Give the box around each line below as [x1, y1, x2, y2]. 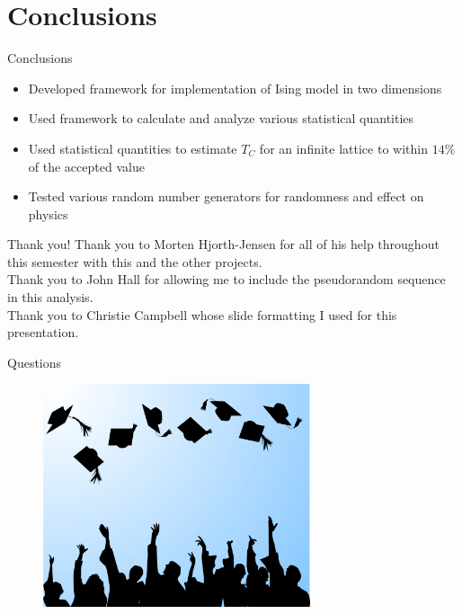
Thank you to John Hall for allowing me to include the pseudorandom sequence [7, 270, 446, 289]
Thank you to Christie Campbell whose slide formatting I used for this [7, 305, 397, 324]
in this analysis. [7, 288, 93, 307]
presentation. [7, 323, 79, 342]
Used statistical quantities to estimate [28, 138, 237, 157]
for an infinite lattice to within [259, 138, 428, 157]
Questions [7, 352, 62, 371]
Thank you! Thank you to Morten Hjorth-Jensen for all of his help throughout [7, 235, 440, 254]
